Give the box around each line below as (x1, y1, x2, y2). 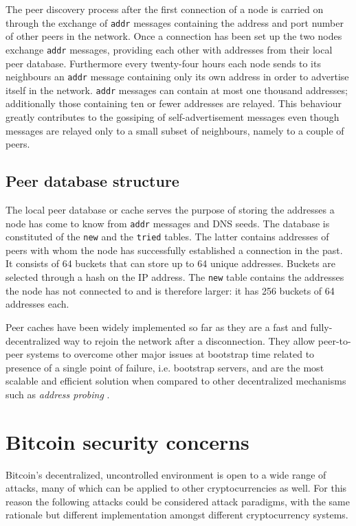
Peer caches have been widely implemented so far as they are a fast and (5, 319, 307, 334)
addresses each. (5, 297, 69, 311)
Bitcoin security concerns (5, 427, 249, 455)
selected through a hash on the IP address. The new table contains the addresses (5, 270, 344, 284)
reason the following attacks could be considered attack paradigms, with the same (5, 494, 350, 508)
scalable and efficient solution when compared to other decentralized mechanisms (5, 374, 346, 388)
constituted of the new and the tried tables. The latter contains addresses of (5, 229, 329, 244)
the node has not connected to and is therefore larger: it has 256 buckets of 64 (5, 283, 335, 297)
